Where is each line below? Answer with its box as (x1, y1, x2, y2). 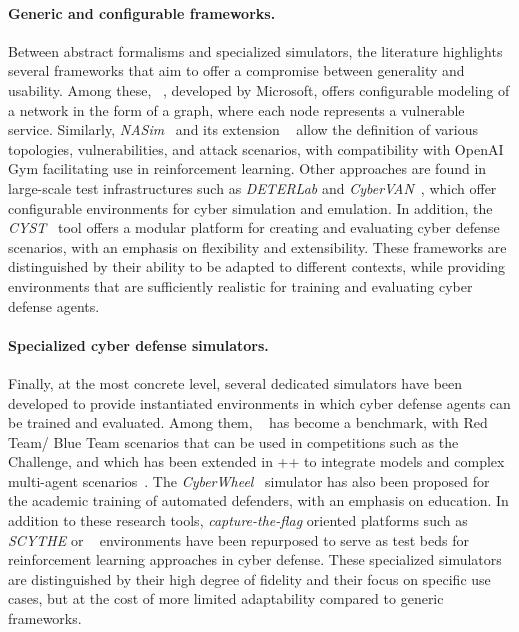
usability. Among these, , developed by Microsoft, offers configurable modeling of (8, 79, 510, 100)
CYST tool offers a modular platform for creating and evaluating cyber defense (8, 217, 500, 238)
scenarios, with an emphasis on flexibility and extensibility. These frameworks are (8, 236, 507, 257)
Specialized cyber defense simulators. (8, 334, 269, 355)
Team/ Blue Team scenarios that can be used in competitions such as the (8, 431, 459, 452)
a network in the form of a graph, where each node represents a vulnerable (8, 99, 465, 120)
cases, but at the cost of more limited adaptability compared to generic (8, 588, 444, 609)
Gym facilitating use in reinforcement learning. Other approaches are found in (8, 158, 487, 179)
